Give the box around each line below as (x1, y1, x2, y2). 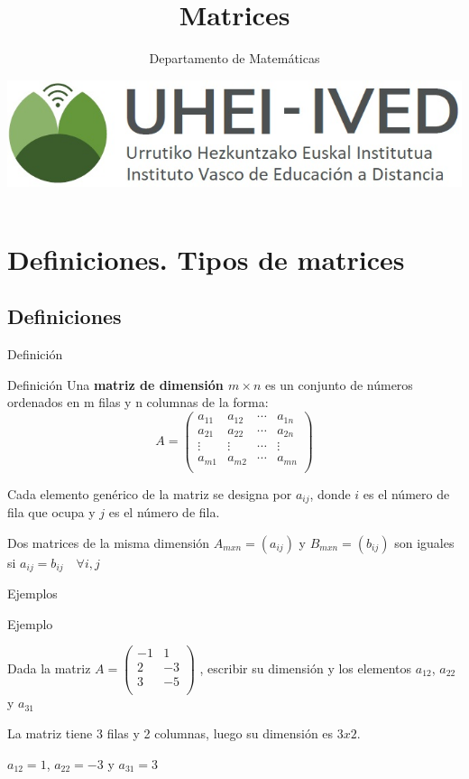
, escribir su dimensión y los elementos (199, 658, 412, 677)
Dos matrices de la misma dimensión (7, 533, 210, 552)
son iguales (394, 533, 455, 552)
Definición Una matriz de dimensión (7, 375, 224, 394)
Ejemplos (7, 584, 58, 603)
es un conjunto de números (264, 375, 413, 394)
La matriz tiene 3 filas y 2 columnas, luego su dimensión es (7, 724, 334, 743)
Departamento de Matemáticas (149, 49, 320, 68)
